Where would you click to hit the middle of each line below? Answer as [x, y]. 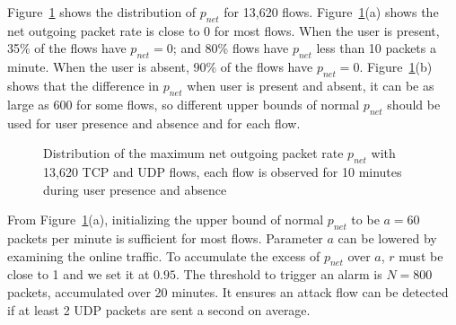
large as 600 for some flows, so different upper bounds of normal [184, 104]
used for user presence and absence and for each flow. [154, 123]
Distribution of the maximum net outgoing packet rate [193, 153]
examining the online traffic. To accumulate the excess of [164, 255]
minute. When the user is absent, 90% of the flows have [160, 67]
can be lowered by [387, 237]
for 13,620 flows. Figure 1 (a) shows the [331, 12]
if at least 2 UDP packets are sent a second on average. [159, 309]
